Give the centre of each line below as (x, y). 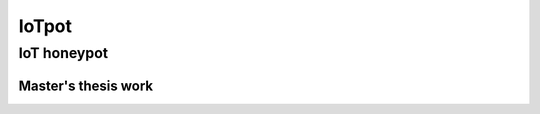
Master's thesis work (86, 85)
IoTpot (45, 26)
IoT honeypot (63, 53)
